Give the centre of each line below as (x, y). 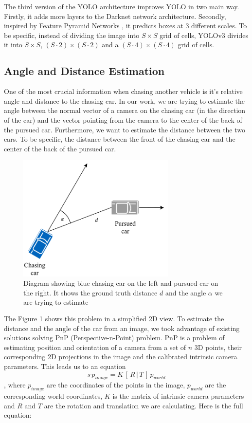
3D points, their (218, 347)
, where (15, 385)
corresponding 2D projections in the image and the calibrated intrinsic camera (121, 357)
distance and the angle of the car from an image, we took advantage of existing (122, 328)
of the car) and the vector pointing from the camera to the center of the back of (123, 120)
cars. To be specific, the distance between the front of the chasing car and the (120, 139)
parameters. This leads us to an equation (65, 366)
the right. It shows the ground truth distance (90, 292)
